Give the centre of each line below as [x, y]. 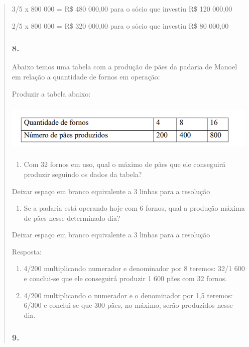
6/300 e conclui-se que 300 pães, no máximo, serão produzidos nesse [128, 305]
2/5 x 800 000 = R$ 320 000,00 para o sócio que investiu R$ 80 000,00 [120, 25]
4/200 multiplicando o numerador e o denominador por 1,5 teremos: [128, 295]
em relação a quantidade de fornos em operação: [86, 76]
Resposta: [27, 251]
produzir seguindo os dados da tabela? [83, 174]
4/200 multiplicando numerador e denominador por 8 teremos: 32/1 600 [134, 268]
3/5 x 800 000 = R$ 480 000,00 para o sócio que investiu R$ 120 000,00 [122, 9]
